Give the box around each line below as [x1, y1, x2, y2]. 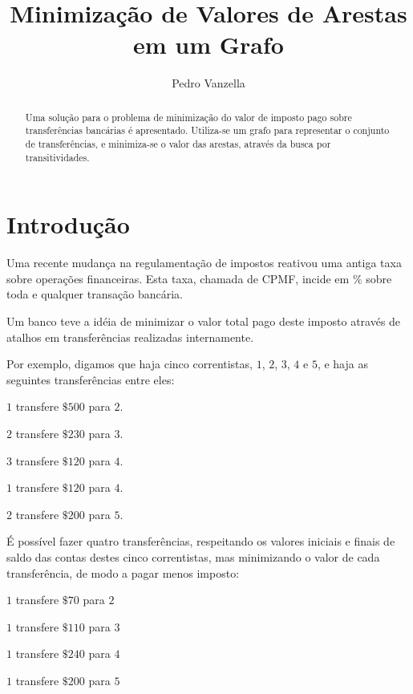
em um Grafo [133, 28, 284, 61]
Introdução [6, 208, 130, 241]
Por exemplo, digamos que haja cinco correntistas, [6, 355, 253, 372]
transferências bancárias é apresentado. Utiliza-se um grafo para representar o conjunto [25, 124, 390, 137]
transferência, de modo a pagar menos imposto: [6, 564, 240, 581]
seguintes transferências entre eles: [6, 371, 175, 388]
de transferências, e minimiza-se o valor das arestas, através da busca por [25, 137, 331, 151]
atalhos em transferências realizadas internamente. [6, 328, 254, 345]
